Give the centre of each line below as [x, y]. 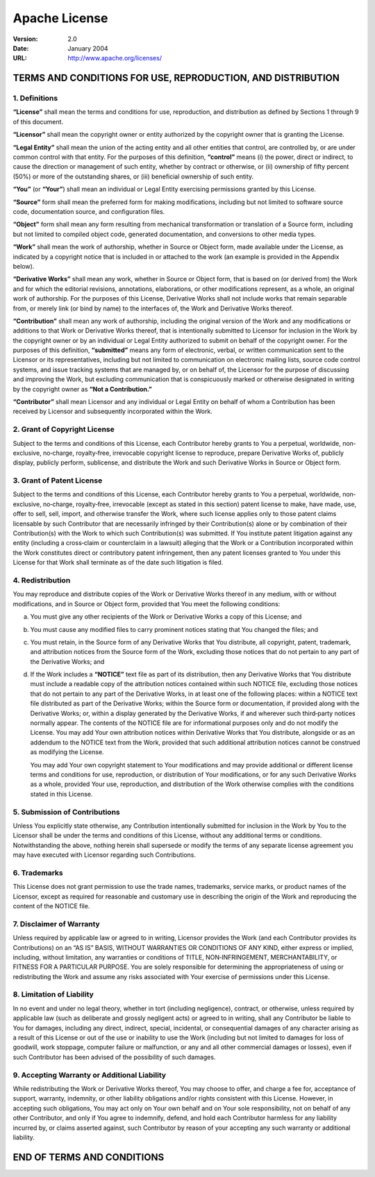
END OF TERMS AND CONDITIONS [89, 1157]
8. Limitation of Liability [53, 994]
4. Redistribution [42, 580]
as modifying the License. [67, 752]
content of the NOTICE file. [51, 906]
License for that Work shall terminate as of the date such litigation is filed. [118, 562]
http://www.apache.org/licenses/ [115, 58]
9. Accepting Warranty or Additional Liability [90, 1075]
